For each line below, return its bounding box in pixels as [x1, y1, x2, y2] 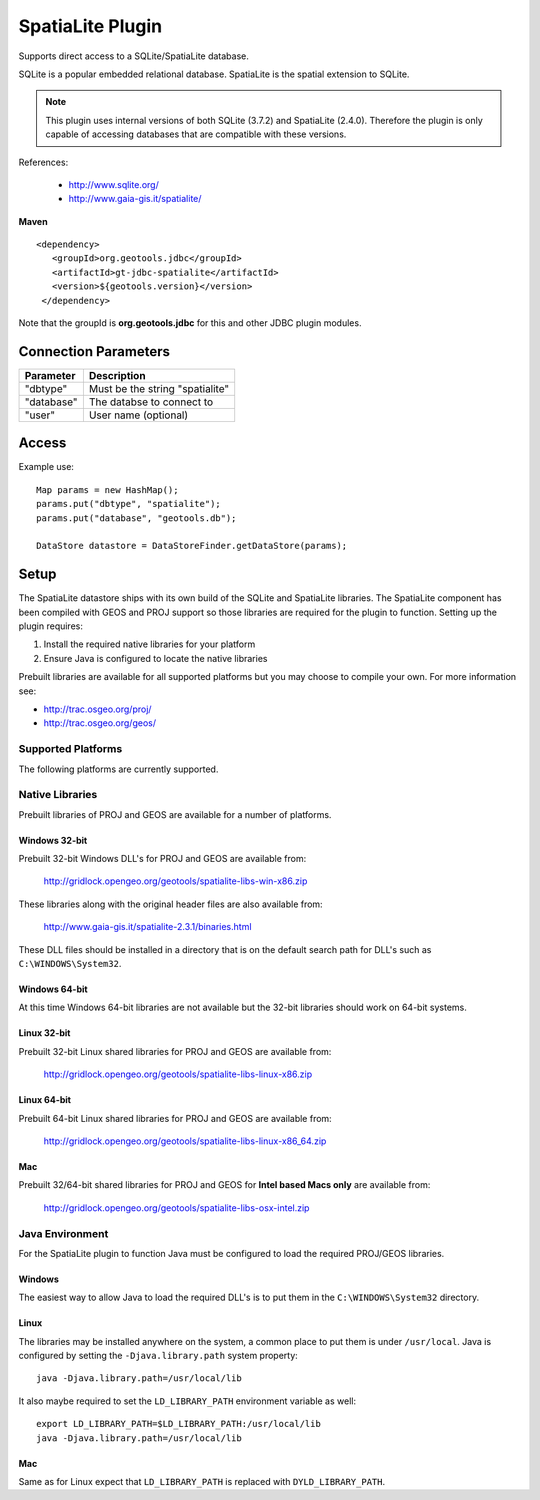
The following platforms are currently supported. [18, 763, 219, 775]
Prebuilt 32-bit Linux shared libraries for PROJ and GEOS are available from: [18, 1045, 332, 1057]
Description [88, 368, 146, 382]
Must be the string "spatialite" [88, 381, 230, 395]
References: [18, 156, 69, 168]
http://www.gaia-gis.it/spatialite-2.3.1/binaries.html [43, 921, 252, 933]
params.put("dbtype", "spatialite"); [36, 498, 222, 510]
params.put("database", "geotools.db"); [36, 512, 237, 524]
